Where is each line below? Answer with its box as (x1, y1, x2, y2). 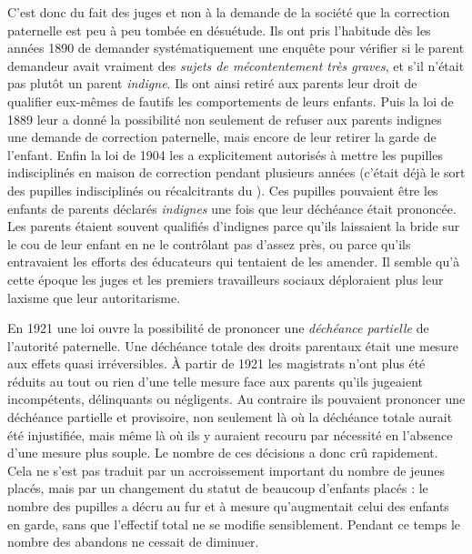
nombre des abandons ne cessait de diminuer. (7, 532, 259, 551)
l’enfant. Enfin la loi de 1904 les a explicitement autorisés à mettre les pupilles (7, 145, 443, 164)
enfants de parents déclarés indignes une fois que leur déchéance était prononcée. (7, 198, 457, 217)
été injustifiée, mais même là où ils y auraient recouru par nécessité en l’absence (7, 425, 453, 444)
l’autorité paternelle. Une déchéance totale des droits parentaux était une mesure (7, 336, 458, 355)
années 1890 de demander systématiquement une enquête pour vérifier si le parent (7, 38, 465, 57)
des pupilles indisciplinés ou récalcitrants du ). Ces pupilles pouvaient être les (7, 180, 438, 199)
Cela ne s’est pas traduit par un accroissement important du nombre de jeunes (7, 460, 445, 479)
